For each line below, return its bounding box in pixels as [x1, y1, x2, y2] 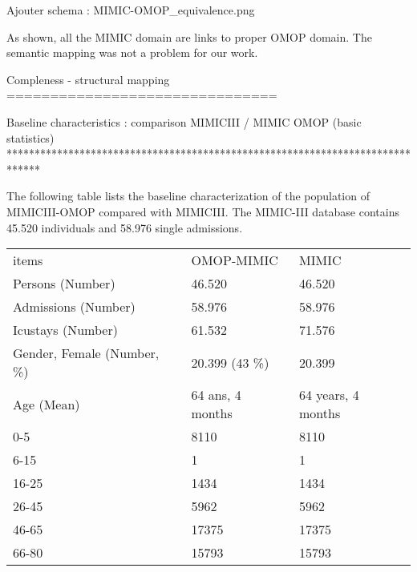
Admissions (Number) [13, 297, 136, 316]
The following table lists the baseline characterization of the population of [6, 187, 370, 204]
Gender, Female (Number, [13, 344, 160, 363]
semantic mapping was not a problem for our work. [6, 44, 258, 61]
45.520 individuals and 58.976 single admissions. [6, 219, 243, 236]
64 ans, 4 [191, 385, 241, 405]
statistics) [6, 129, 55, 146]
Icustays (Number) [13, 320, 118, 340]
